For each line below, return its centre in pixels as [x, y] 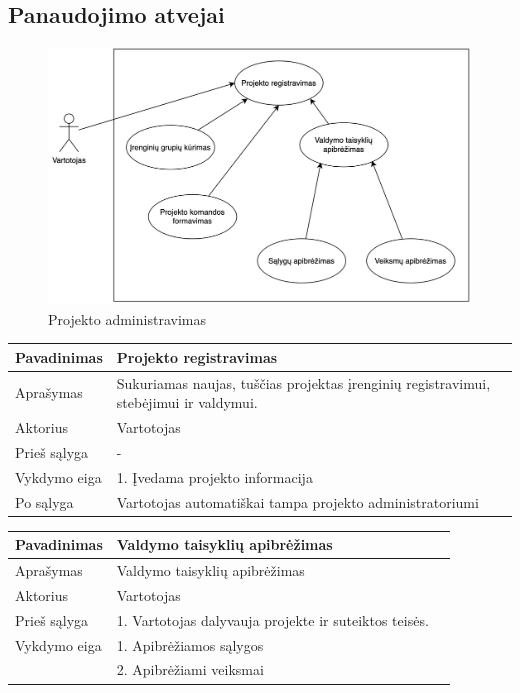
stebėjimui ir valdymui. [187, 402]
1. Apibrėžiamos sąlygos [190, 644]
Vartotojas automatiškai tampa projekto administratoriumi [297, 501]
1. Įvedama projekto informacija [214, 476]
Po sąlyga [44, 501]
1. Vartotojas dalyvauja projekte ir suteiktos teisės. [272, 619]
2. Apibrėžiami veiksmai [190, 669]
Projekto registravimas [197, 356]
